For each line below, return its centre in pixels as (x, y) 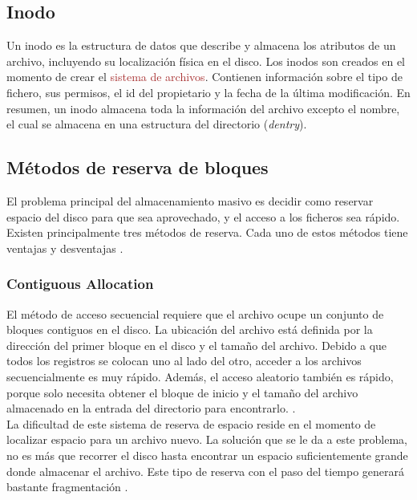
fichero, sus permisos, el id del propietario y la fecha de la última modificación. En (208, 92)
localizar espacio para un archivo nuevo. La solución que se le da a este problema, (207, 439)
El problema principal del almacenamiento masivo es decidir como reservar (190, 200)
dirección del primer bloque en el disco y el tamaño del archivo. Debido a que (197, 345)
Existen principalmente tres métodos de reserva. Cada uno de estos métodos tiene (207, 232)
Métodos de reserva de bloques (138, 167)
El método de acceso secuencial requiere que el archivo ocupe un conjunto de (195, 313)
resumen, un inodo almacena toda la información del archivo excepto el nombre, (203, 108)
